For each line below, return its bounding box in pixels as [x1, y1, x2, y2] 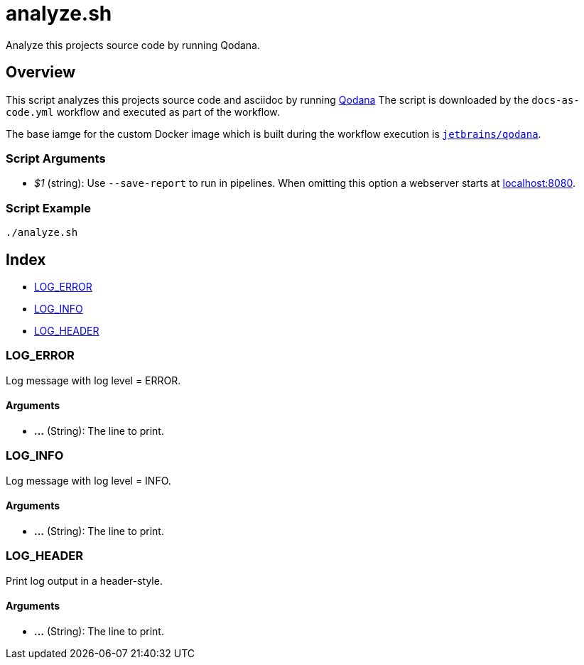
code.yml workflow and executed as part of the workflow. [6, 105, 280, 118]
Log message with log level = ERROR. [6, 374, 181, 386]
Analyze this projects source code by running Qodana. [6, 38, 260, 51]
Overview [6, 63, 76, 82]
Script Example [6, 200, 91, 215]
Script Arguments [6, 151, 106, 166]
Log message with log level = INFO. [6, 474, 171, 487]
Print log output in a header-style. [6, 574, 163, 587]
